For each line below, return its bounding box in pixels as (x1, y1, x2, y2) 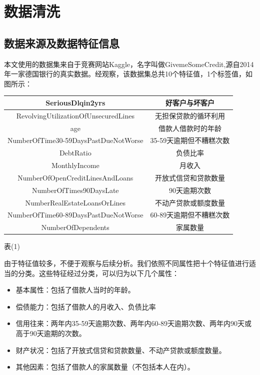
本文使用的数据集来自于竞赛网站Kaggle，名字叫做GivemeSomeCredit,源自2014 (4, 58, 254, 69)
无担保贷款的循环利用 (154, 110, 225, 120)
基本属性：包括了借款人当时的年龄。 (15, 284, 135, 295)
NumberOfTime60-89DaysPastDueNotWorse (7, 209, 143, 220)
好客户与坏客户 (165, 97, 214, 107)
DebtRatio (59, 147, 91, 158)
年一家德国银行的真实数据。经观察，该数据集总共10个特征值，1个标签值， (4, 68, 245, 79)
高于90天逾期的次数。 (15, 327, 86, 338)
